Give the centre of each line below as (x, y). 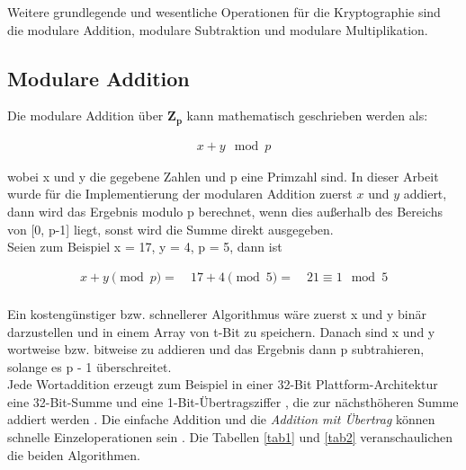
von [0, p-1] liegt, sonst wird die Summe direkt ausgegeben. (170, 229)
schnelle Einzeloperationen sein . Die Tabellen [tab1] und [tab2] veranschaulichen (230, 437)
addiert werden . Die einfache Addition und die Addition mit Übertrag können (221, 419)
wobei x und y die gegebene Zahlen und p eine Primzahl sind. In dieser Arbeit (223, 176)
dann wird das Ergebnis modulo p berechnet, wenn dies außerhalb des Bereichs (225, 212)
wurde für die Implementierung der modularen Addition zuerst (180, 194)
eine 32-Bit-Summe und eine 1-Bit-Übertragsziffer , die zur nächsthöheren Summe (233, 401)
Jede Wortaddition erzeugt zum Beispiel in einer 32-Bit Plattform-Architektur (223, 384)
